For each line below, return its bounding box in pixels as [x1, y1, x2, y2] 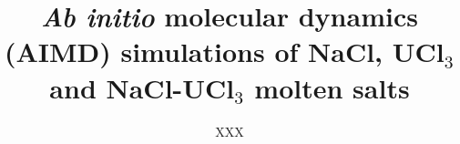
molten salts [254, 68, 410, 106]
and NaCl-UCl [49, 68, 235, 106]
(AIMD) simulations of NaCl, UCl [4, 33, 445, 70]
